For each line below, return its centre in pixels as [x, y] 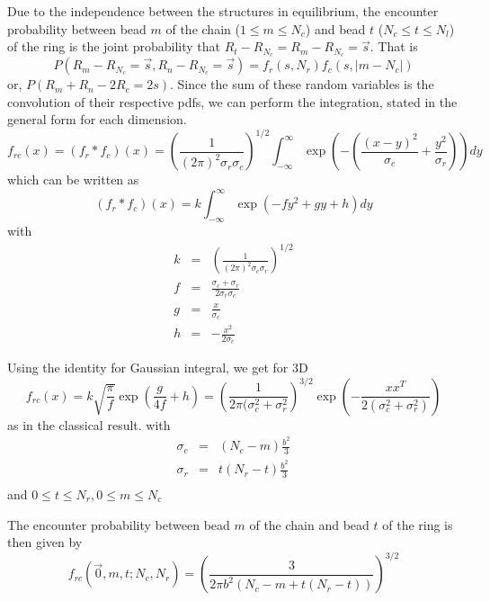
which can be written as [73, 179]
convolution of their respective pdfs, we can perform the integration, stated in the [232, 101]
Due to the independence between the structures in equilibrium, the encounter [223, 11]
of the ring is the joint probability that [114, 46]
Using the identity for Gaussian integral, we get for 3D [158, 368]
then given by [45, 542]
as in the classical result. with [89, 424]
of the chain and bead [309, 524]
